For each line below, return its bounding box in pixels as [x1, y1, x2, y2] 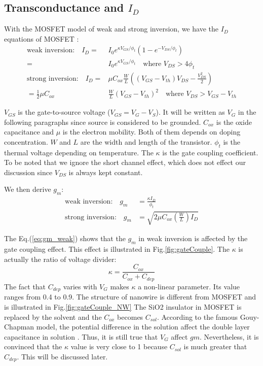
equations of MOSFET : [4, 33, 79, 44]
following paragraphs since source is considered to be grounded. [4, 116, 201, 127]
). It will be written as [156, 107, 225, 117]
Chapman [4, 321, 34, 332]
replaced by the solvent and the [4, 311, 102, 322]
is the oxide [216, 116, 252, 127]
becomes [117, 311, 143, 322]
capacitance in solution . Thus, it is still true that [4, 331, 158, 342]
